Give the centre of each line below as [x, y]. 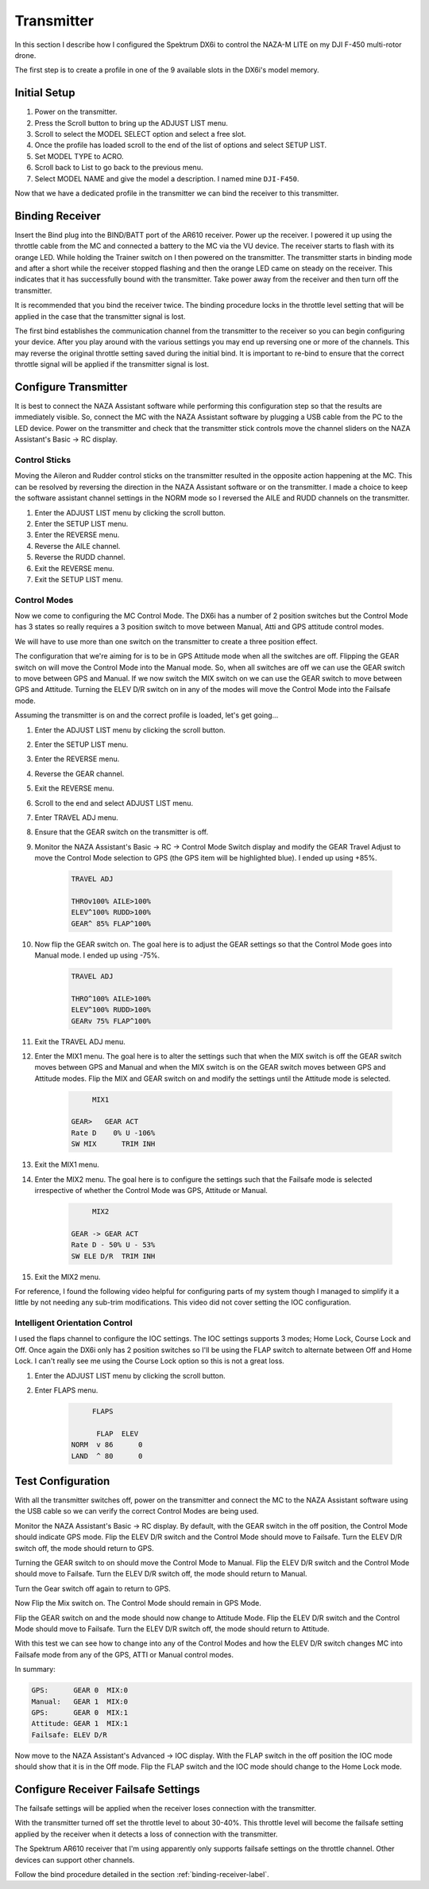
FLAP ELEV [118, 1433]
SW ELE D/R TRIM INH [113, 1256]
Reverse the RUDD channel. [80, 558]
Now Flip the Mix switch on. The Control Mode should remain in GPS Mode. [138, 1603]
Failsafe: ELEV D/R [69, 1735]
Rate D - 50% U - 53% [113, 1245]
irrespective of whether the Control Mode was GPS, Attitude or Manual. [151, 1191]
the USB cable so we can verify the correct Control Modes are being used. [137, 1511]
